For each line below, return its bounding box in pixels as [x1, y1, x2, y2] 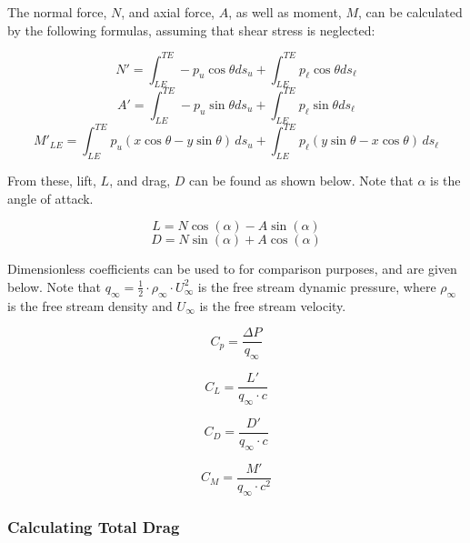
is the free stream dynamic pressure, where [197, 277, 436, 296]
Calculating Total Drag [7, 515, 180, 538]
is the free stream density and [7, 296, 173, 315]
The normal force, [7, 3, 107, 21]
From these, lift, [7, 171, 96, 190]
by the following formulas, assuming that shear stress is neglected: [7, 20, 375, 39]
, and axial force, [121, 3, 215, 21]
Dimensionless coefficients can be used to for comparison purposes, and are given [7, 259, 457, 278]
